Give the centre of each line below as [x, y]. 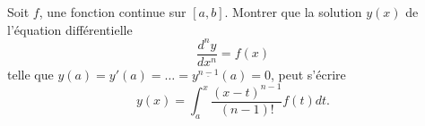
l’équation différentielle [70, 29]
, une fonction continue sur [113, 12]
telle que [30, 74]
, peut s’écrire [308, 74]
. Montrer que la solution [293, 12]
